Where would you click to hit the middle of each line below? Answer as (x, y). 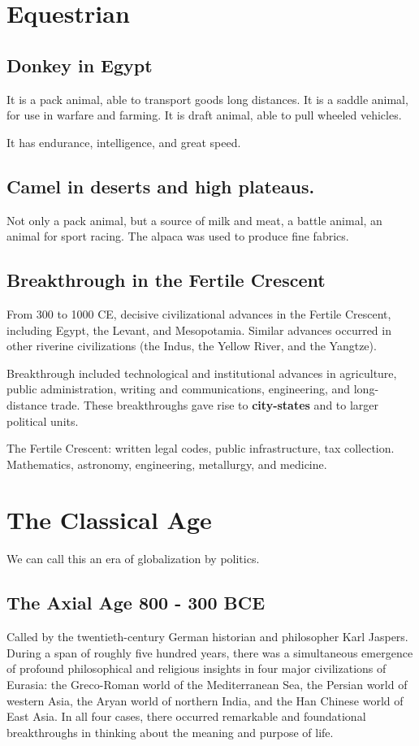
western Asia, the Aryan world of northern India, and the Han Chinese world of (205, 700)
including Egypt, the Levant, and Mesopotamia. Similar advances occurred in (199, 330)
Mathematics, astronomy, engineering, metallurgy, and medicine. (167, 464)
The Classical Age (109, 520)
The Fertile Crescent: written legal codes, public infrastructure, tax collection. (201, 448)
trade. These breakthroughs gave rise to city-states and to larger (215, 404)
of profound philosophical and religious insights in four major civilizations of (197, 668)
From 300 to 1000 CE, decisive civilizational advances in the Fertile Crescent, (199, 313)
